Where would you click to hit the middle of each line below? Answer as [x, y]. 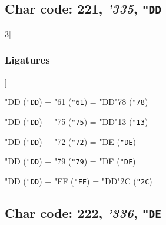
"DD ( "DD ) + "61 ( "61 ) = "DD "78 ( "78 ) [77, 102]
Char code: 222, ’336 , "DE [83, 212]
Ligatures [27, 60]
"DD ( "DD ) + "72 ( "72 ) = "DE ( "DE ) [70, 141]
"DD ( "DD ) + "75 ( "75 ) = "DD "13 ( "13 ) [77, 121]
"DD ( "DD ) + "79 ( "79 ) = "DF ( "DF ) [70, 161]
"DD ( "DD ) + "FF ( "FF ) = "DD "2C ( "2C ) [79, 181]
